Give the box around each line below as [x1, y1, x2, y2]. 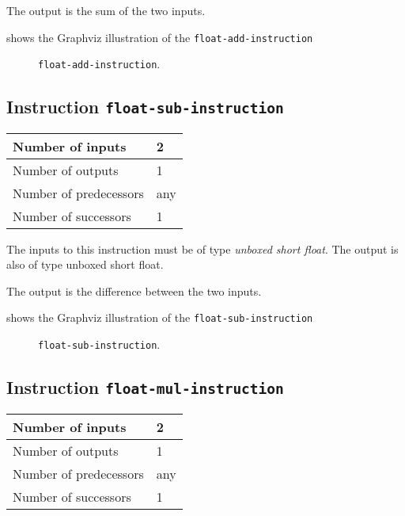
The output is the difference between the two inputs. [6, 282, 262, 299]
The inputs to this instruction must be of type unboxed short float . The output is [6, 240, 399, 257]
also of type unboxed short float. [6, 256, 164, 273]
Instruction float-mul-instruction [6, 375, 284, 399]
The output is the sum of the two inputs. [6, 2, 206, 18]
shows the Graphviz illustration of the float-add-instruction [6, 29, 313, 45]
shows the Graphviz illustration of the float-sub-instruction [6, 309, 313, 326]
